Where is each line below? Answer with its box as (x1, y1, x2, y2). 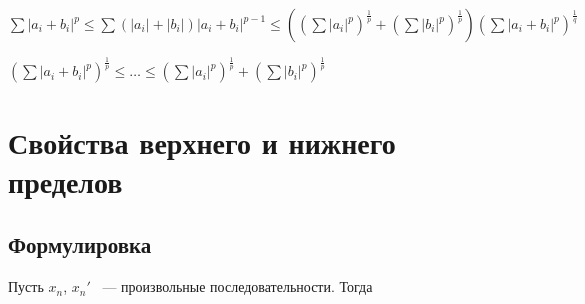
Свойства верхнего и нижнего (8, 121, 396, 162)
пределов (8, 160, 123, 201)
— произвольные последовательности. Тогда (102, 276, 373, 297)
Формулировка (8, 229, 152, 260)
